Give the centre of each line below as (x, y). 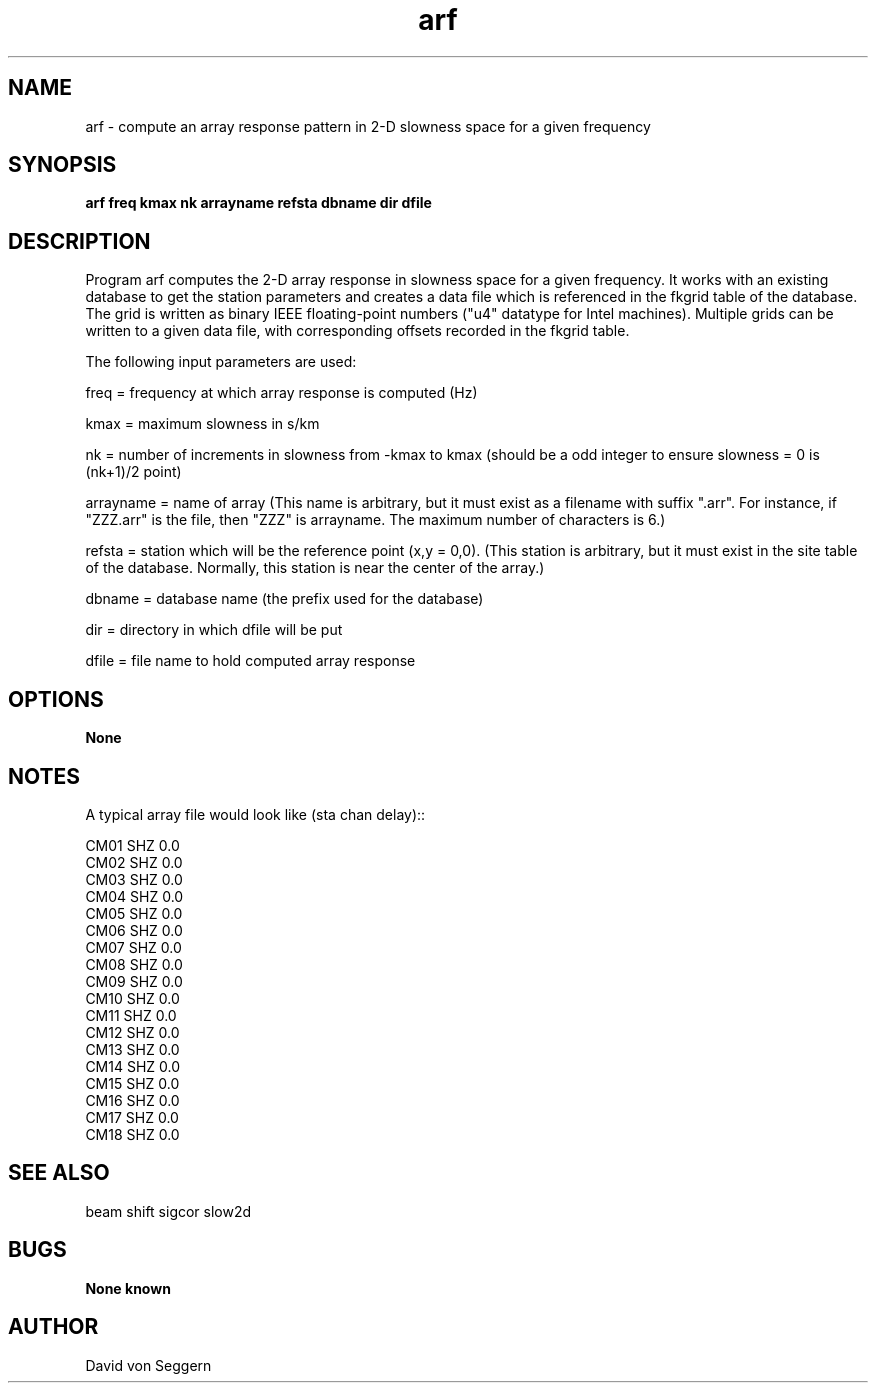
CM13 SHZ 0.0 (132, 1049)
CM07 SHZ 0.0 (133, 947)
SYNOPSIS (62, 165)
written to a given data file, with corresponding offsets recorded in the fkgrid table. (357, 331)
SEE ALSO (59, 1173)
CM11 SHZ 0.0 (131, 1015)
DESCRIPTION (79, 241)
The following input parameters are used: (221, 362)
